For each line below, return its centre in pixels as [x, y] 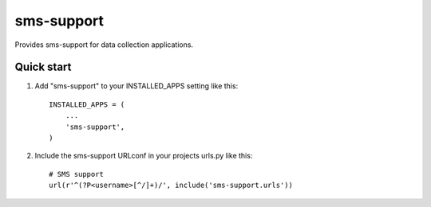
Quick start [43, 67]
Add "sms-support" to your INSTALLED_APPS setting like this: [136, 86]
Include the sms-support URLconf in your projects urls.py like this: [144, 156]
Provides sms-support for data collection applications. [104, 45]
